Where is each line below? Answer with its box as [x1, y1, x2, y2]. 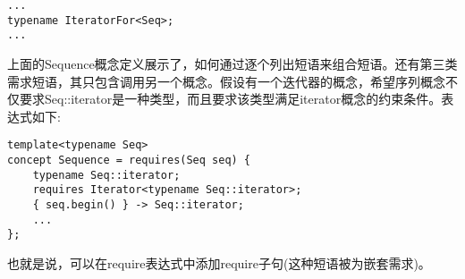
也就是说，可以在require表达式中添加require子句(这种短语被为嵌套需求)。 [7, 253, 431, 272]
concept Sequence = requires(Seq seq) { [7, 154, 251, 166]
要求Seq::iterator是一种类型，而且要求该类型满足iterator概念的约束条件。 [19, 89, 442, 108]
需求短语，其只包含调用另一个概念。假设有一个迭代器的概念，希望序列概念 [7, 72, 445, 90]
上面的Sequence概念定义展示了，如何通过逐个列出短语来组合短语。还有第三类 [7, 54, 458, 72]
